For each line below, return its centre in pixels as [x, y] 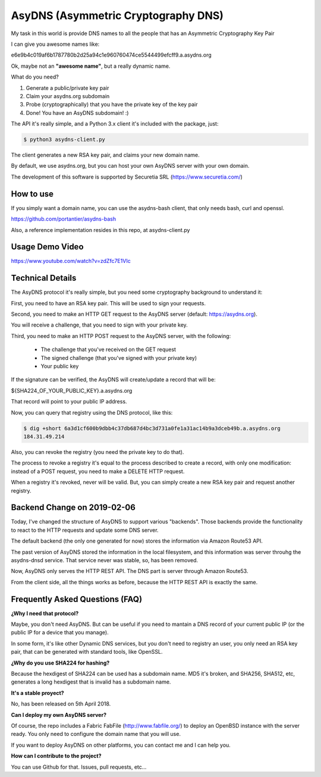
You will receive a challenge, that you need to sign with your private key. [100, 325]
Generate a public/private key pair [67, 88]
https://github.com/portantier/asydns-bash [63, 219]
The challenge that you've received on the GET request [108, 350]
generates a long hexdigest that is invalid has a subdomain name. [91, 682]
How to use [32, 194]
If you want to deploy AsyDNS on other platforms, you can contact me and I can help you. [121, 745]
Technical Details [44, 278]
